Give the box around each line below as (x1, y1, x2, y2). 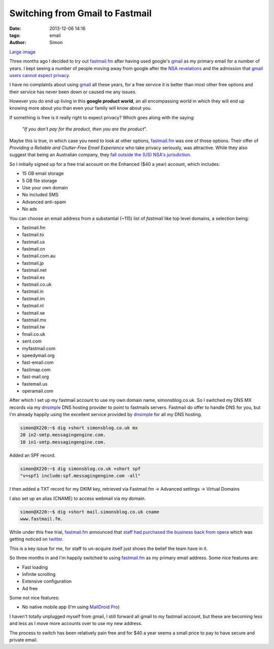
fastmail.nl (22, 302, 44, 309)
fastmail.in (22, 288, 44, 294)
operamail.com (22, 388, 53, 394)
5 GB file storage (22, 178, 57, 184)
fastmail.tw (22, 324, 45, 330)
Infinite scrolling (22, 571, 56, 577)
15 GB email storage (22, 170, 64, 177)
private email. (9, 637, 38, 643)
